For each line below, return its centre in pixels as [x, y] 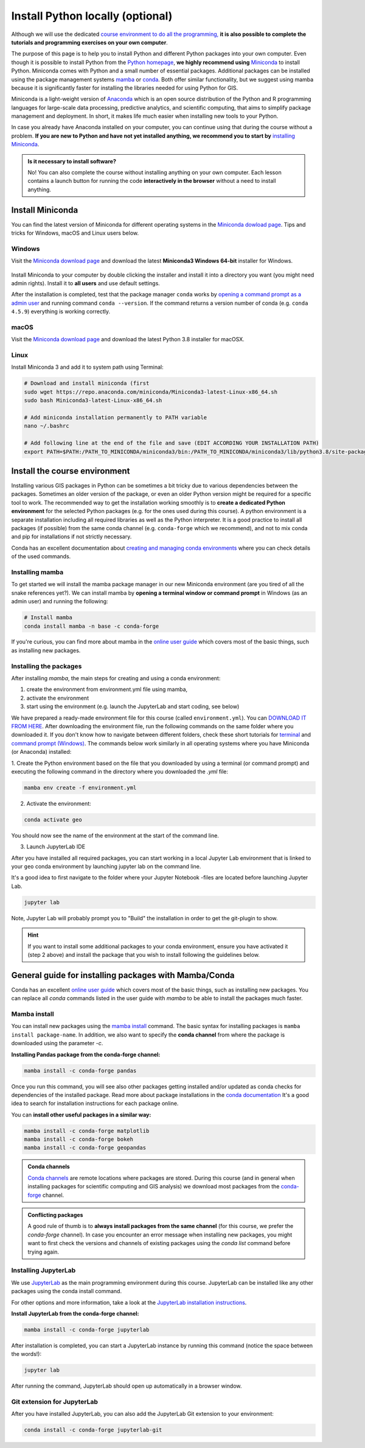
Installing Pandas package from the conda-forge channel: [86, 1054]
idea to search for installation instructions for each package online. [95, 1104]
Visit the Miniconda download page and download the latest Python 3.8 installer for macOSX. [128, 339]
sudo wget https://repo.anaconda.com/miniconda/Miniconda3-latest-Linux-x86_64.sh [151, 392]
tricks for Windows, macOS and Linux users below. [75, 233]
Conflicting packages [55, 1215]
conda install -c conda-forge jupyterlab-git [93, 1430]
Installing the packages [47, 666]
